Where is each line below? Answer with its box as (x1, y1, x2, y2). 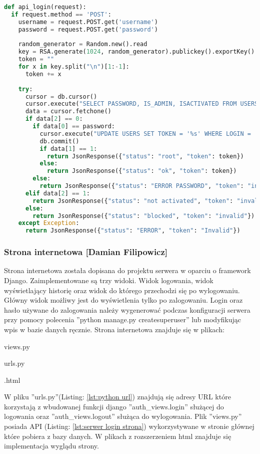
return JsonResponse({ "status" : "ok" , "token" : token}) (46, 167, 237, 175)
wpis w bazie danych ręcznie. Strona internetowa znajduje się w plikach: (4, 324, 224, 334)
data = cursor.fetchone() (25, 108, 111, 115)
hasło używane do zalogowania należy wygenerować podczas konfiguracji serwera (4, 304, 250, 315)
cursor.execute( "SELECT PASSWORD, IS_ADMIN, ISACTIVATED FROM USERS (25, 100, 258, 108)
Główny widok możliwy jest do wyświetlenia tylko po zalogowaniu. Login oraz (4, 295, 243, 305)
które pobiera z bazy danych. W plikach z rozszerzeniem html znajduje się (4, 430, 231, 441)
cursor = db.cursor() (25, 93, 97, 100)
